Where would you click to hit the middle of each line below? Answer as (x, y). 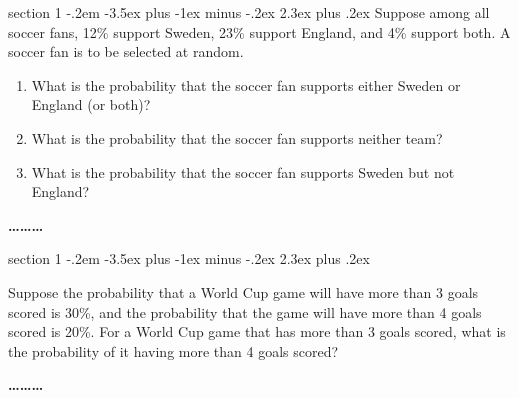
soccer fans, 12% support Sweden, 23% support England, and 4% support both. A (259, 31)
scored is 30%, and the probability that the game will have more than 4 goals (245, 311)
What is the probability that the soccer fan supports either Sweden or (246, 84)
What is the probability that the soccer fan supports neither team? (237, 137)
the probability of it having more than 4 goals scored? (173, 350)
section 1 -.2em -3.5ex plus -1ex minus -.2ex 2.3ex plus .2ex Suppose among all (249, 12)
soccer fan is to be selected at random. (126, 51)
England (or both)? (91, 104)
